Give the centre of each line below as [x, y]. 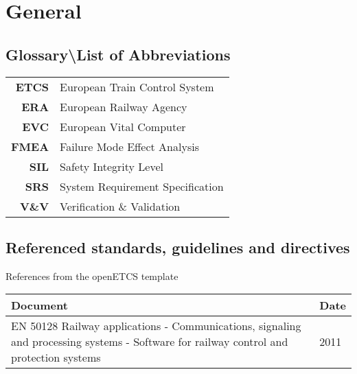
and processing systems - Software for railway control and [150, 342]
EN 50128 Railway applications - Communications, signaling [156, 326]
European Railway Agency [124, 106]
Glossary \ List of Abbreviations [118, 54]
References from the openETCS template [92, 276]
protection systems [56, 358]
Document [39, 305]
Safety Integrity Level [112, 166]
